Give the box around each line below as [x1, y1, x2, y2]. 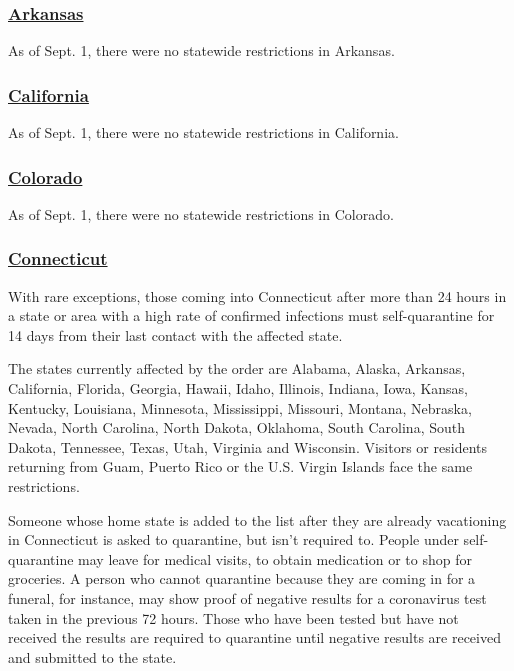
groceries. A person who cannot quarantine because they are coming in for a [8, 568, 476, 589]
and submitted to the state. [8, 646, 177, 667]
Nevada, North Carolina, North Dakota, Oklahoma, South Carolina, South [8, 417, 465, 438]
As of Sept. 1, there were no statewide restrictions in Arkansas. [8, 40, 395, 61]
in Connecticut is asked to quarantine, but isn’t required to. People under [8, 529, 459, 550]
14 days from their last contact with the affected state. [8, 324, 343, 345]
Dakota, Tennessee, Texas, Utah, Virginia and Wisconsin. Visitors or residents [8, 436, 487, 457]
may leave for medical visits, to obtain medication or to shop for [78, 548, 472, 569]
